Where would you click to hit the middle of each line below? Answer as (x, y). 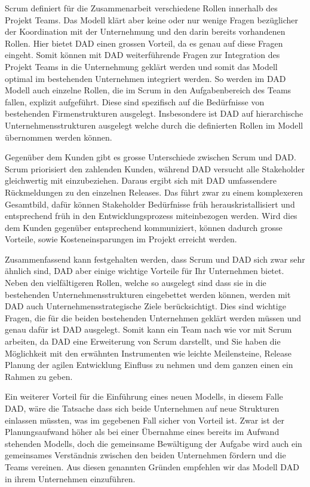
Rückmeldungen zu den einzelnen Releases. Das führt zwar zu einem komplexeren (154, 192)
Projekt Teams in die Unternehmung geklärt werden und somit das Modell (141, 66)
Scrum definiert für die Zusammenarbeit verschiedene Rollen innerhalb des (141, 8)
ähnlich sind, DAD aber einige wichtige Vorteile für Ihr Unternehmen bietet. (145, 271)
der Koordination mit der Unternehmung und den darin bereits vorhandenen (145, 31)
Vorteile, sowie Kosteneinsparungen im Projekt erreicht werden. (121, 239)
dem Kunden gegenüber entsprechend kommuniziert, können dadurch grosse (144, 227)
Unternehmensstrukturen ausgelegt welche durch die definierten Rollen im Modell (154, 125)
